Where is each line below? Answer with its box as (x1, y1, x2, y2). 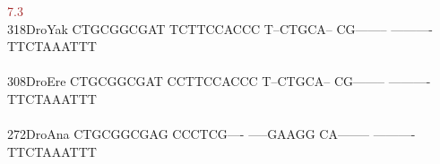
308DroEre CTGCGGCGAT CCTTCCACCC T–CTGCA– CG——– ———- (7, 72, 431, 91)
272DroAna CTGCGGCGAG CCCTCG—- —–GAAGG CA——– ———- (7, 125, 416, 143)
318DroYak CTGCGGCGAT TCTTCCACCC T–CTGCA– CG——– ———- (7, 19, 433, 38)
